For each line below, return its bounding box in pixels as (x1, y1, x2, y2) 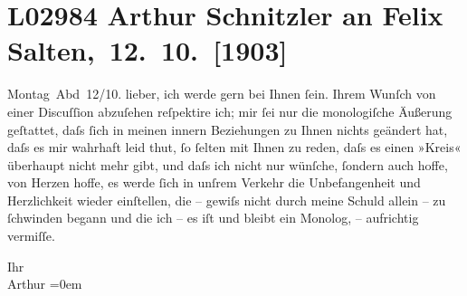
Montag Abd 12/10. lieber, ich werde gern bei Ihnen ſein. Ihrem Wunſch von (7, 84, 436, 103)
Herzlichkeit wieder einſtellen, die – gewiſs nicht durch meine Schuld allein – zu (7, 190, 446, 209)
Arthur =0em (7, 274, 82, 293)
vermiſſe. (7, 226, 55, 245)
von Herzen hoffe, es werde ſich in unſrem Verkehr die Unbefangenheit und (7, 173, 421, 192)
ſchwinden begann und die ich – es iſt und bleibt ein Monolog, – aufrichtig (7, 208, 419, 227)
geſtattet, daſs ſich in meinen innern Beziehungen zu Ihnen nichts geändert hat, (7, 119, 448, 138)
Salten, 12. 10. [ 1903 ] (7, 32, 288, 69)
